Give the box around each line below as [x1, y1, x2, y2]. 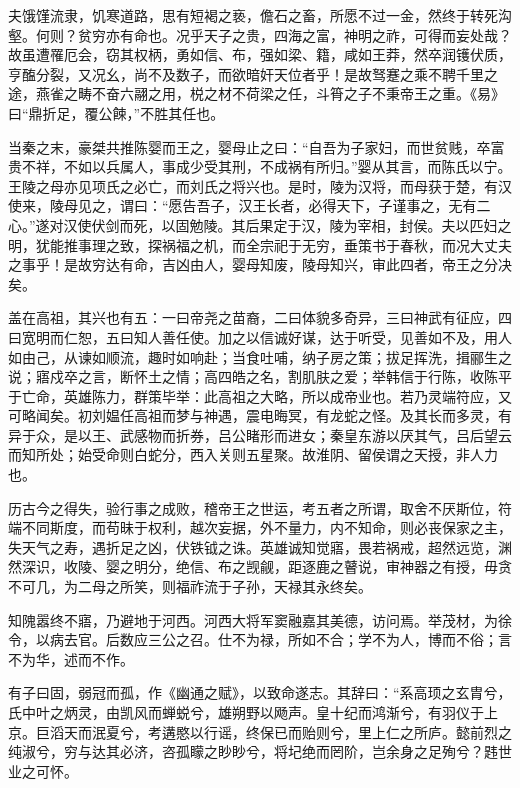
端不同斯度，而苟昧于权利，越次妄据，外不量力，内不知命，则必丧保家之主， [8, 517, 512, 538]
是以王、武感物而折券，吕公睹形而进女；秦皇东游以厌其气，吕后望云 [63, 424, 512, 445]
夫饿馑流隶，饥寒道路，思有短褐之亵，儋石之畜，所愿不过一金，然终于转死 [8, 5, 498, 25]
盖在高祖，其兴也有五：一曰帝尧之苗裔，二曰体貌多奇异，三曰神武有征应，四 [8, 307, 512, 328]
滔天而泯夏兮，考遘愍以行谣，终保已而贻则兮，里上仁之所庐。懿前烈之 [49, 721, 512, 742]
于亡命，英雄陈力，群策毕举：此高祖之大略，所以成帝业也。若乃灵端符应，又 [8, 385, 512, 406]
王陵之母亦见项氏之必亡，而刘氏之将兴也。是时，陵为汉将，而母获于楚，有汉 [8, 175, 512, 196]
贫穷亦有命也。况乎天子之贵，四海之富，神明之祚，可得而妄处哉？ [77, 24, 512, 45]
